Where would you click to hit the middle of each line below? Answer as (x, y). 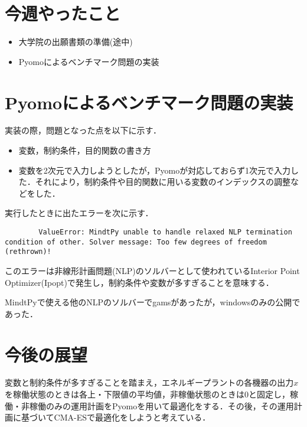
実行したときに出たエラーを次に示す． (79, 213)
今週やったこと (63, 13)
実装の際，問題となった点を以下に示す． (83, 130)
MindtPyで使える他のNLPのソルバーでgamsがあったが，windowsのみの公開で (153, 302)
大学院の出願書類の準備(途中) (76, 42)
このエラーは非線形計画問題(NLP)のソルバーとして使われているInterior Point (152, 270)
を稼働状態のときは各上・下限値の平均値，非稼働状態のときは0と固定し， (147, 394)
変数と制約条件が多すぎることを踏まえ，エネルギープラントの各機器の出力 (149, 382)
